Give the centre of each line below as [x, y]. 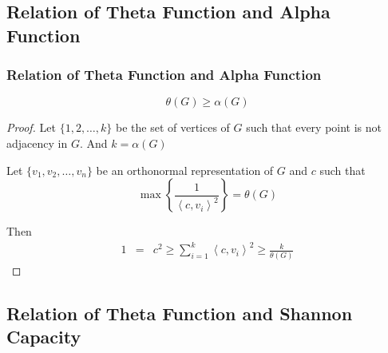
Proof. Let [31, 127]
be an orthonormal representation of [185, 170]
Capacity [44, 336]
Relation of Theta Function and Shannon [180, 313]
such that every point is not [314, 127]
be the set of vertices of [173, 127]
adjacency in [37, 143]
